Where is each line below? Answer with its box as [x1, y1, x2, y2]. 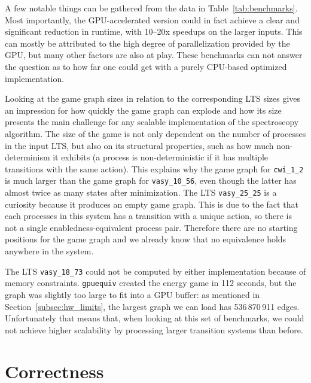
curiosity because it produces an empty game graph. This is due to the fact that [5, 197, 298, 210]
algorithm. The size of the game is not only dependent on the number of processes [5, 127, 306, 139]
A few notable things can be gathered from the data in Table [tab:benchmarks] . [5, 2, 298, 14]
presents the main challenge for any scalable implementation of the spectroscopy [5, 115, 299, 128]
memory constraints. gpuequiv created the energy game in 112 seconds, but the [5, 276, 297, 289]
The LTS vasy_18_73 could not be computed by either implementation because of [5, 265, 306, 277]
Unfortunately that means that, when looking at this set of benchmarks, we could [5, 312, 304, 324]
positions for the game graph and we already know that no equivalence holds [5, 233, 286, 245]
